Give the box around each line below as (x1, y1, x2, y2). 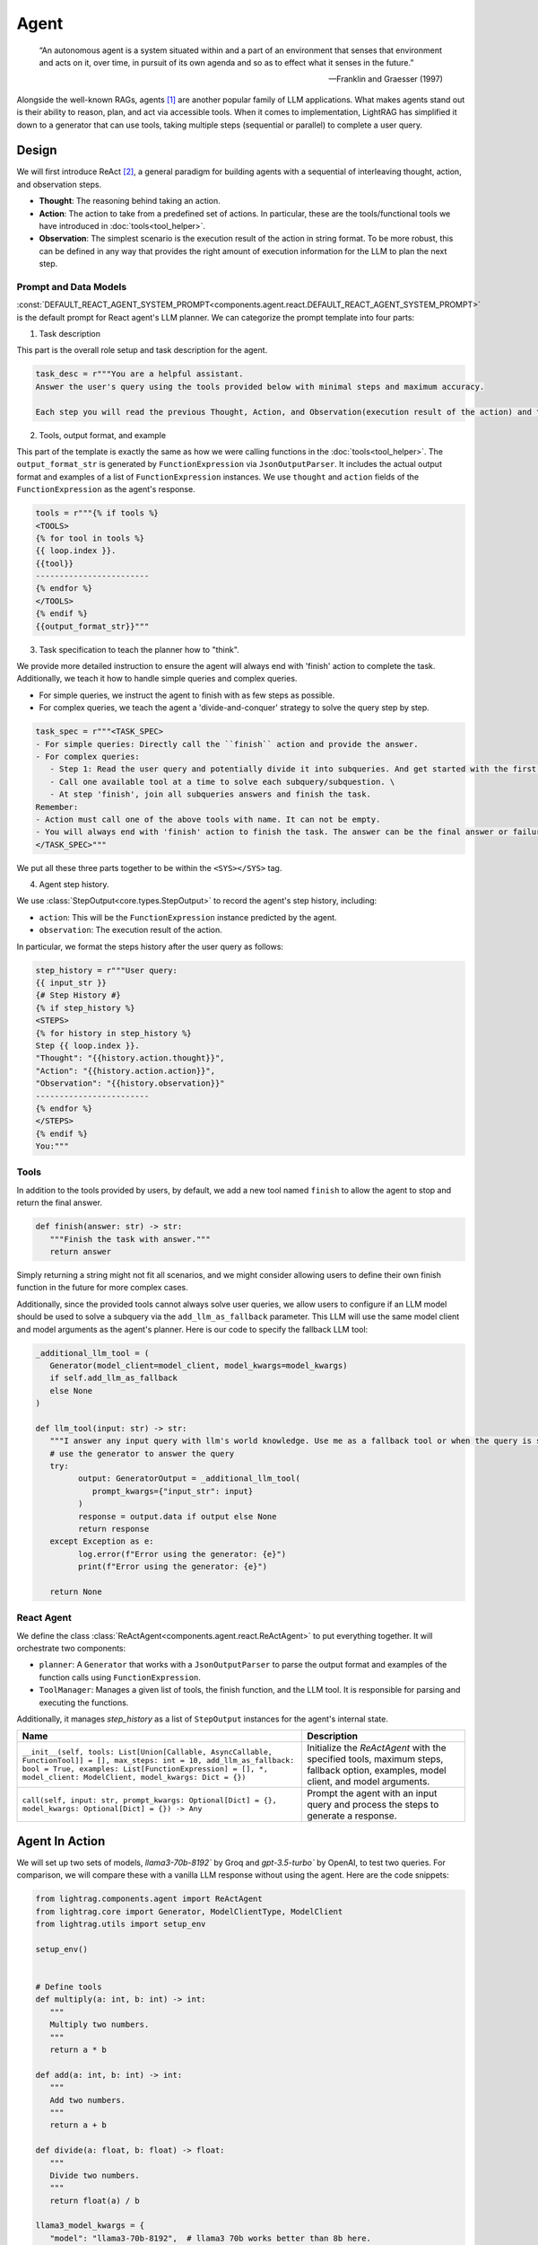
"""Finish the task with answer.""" (49, 1234, 211, 1244)
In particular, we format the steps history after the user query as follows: (16, 941, 284, 952)
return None (49, 1586, 102, 1597)
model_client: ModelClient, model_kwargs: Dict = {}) (22, 1773, 247, 1783)
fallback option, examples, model (306, 1765, 447, 1777)
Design (16, 143, 57, 158)
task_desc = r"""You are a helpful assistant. (35, 369, 244, 379)
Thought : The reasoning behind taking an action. (39, 196, 221, 207)
